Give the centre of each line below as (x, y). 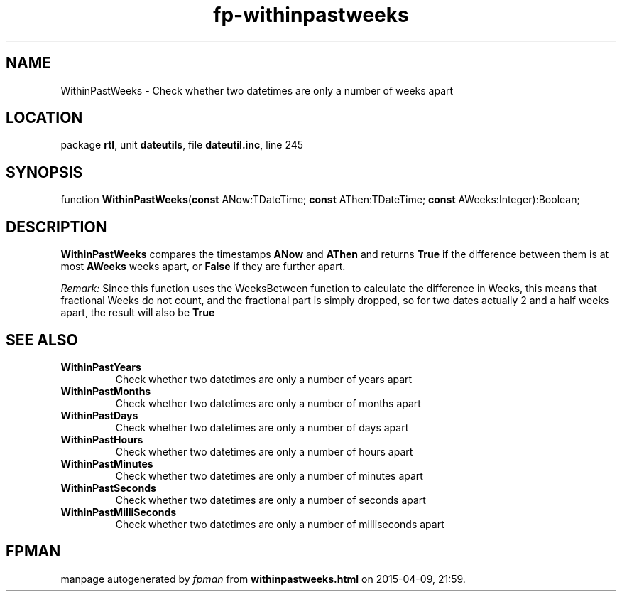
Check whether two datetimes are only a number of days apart (262, 427)
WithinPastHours (102, 439)
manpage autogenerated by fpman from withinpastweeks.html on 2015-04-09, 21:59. (263, 579)
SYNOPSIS (44, 172)
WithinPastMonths (106, 391)
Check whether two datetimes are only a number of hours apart (264, 451)
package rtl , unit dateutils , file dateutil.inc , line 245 (182, 145)
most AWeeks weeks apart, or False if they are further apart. (203, 267)
